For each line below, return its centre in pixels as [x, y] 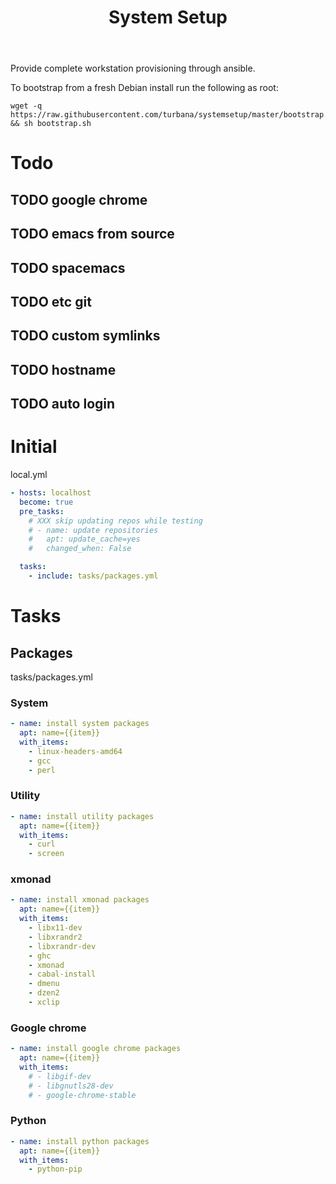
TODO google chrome [79, 199]
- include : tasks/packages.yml [93, 576]
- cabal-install [62, 974]
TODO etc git [51, 301]
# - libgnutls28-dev [71, 1086]
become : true [46, 502]
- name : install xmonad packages [80, 900]
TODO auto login [63, 404]
